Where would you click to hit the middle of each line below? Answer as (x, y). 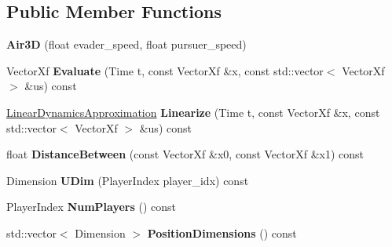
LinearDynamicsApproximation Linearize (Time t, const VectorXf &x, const (193, 112)
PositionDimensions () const (222, 232)
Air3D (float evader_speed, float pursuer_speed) (126, 44)
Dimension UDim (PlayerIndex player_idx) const (128, 180)
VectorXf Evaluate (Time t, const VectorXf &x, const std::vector (165, 70)
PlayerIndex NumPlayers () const (92, 207)
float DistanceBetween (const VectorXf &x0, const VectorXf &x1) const (185, 154)
